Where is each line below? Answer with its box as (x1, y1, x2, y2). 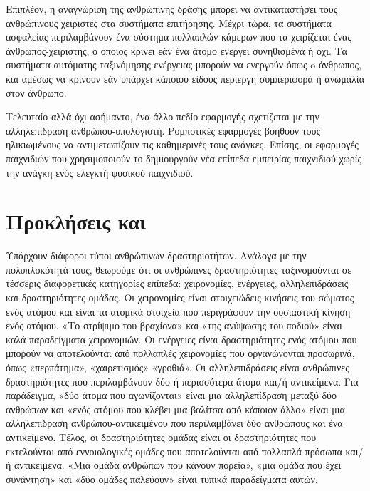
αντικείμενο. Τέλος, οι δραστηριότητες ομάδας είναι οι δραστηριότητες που (6, 429, 317, 444)
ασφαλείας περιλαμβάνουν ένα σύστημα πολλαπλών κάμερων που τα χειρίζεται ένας (6, 29, 351, 44)
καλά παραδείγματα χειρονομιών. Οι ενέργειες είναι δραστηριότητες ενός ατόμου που (6, 331, 357, 346)
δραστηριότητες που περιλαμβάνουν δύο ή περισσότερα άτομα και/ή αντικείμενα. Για (6, 373, 359, 388)
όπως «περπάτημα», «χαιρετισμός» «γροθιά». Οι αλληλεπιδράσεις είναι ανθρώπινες (6, 360, 349, 374)
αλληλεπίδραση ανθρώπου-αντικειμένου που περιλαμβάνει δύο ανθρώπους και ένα (6, 415, 343, 430)
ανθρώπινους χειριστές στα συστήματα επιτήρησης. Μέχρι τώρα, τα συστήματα (6, 15, 332, 30)
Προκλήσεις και (6, 207, 146, 236)
